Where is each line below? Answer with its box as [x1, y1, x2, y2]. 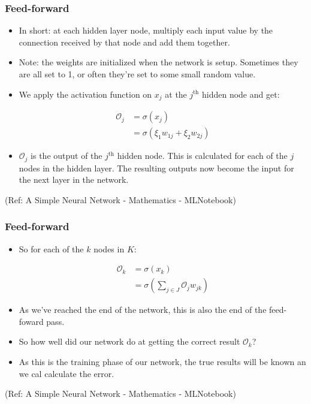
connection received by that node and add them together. [19, 35, 230, 48]
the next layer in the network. [19, 173, 129, 186]
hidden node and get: [202, 88, 280, 100]
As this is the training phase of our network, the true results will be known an [19, 355, 306, 367]
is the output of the [31, 149, 102, 162]
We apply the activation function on [19, 88, 152, 100]
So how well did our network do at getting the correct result [19, 335, 240, 348]
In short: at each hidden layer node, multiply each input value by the [19, 24, 273, 37]
